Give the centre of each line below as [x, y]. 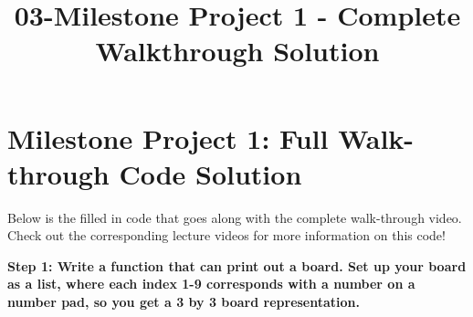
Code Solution [210, 173]
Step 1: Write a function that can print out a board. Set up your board [237, 265]
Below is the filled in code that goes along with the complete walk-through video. [235, 217]
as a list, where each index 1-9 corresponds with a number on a [211, 284]
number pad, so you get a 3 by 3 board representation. [184, 302]
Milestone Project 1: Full [168, 137]
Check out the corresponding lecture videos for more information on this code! [226, 235]
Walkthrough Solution [237, 51]
